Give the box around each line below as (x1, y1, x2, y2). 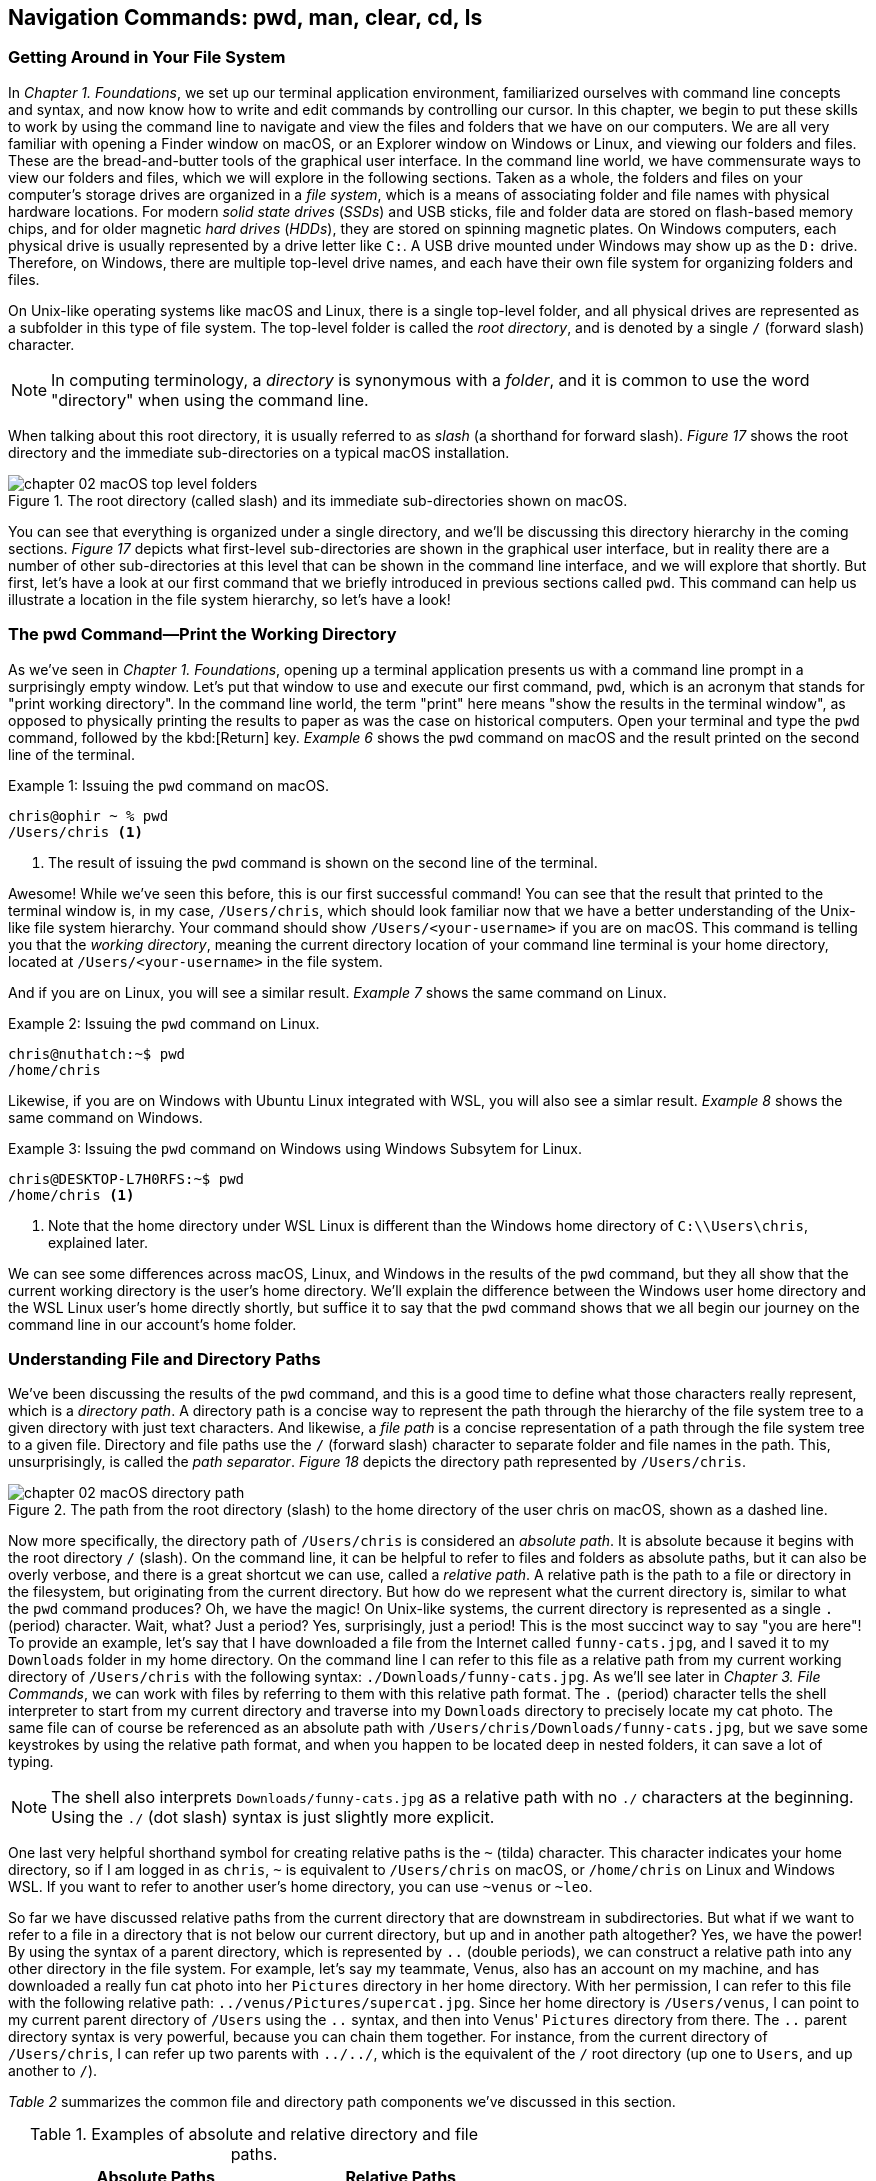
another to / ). (8, 2062, 98, 2080)
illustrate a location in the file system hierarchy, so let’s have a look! (8, 590, 451, 608)
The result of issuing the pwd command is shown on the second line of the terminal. (48, 853, 598, 871)
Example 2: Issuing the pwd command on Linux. (8, 1014, 320, 1032)
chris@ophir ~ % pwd (8, 807, 169, 824)
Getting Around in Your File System (8, 47, 286, 68)
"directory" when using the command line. (51, 389, 369, 410)
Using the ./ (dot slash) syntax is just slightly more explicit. (51, 1807, 495, 1828)
